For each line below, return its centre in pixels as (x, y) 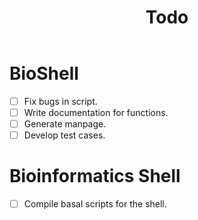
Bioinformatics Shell (95, 176)
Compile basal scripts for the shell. (95, 204)
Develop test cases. (64, 135)
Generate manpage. (65, 124)
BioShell (44, 73)
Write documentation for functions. (96, 112)
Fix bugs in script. (60, 101)
